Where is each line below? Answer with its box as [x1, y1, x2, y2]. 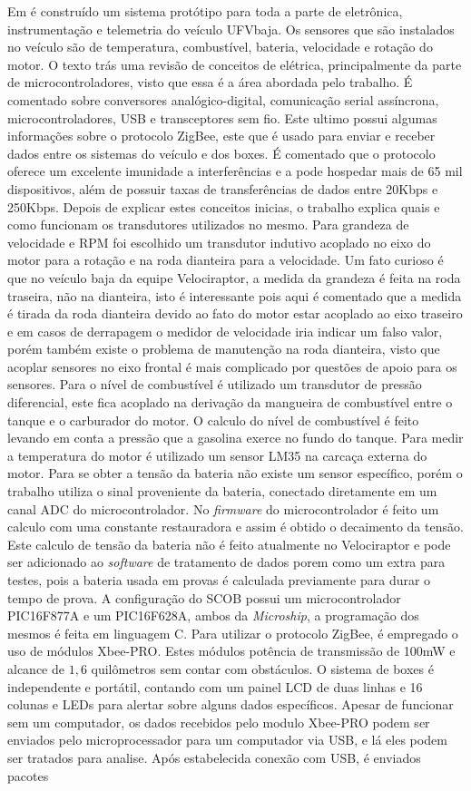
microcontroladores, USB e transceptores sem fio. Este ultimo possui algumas [7, 108, 437, 127]
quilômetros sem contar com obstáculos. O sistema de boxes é [91, 659, 434, 678]
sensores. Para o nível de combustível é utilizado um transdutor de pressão [7, 375, 422, 394]
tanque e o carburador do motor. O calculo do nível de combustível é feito [7, 410, 419, 429]
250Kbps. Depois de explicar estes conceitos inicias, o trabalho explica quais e [7, 197, 440, 216]
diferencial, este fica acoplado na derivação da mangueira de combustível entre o [7, 393, 453, 412]
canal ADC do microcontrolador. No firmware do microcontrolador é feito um [7, 499, 439, 518]
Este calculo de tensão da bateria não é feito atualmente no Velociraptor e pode [7, 534, 451, 553]
